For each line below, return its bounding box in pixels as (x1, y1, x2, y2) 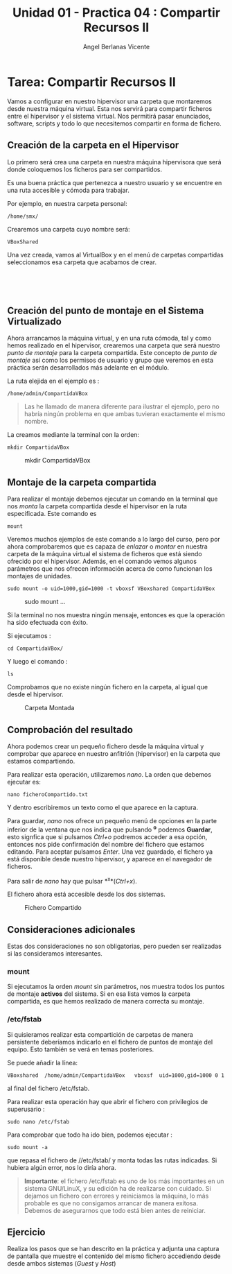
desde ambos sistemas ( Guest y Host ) (7, 1259, 116, 1268)
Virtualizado (7, 316, 62, 327)
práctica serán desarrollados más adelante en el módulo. (7, 363, 170, 372)
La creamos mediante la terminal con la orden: (7, 431, 140, 439)
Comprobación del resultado (7, 723, 134, 736)
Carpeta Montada (24, 704, 75, 712)
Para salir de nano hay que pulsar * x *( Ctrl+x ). (7, 875, 137, 885)
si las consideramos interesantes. (7, 949, 102, 958)
